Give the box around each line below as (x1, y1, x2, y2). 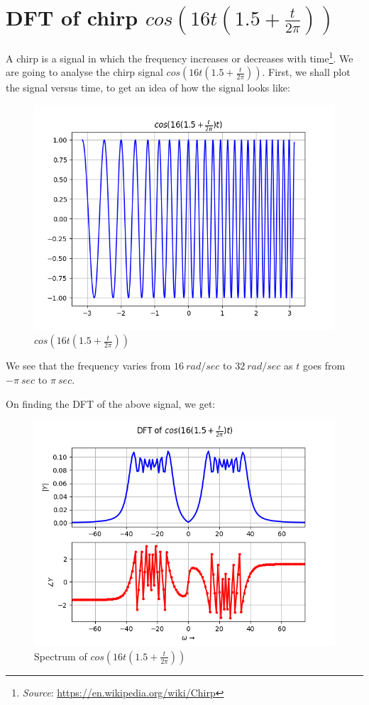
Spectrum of (34, 648, 87, 663)
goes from (302, 358, 346, 373)
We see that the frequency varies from (6, 358, 171, 373)
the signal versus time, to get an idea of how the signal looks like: (6, 80, 290, 95)
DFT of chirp (6, 3, 138, 32)
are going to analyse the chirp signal (6, 65, 163, 79)
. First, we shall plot (262, 65, 351, 79)
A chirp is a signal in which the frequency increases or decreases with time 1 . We (6, 48, 353, 65)
